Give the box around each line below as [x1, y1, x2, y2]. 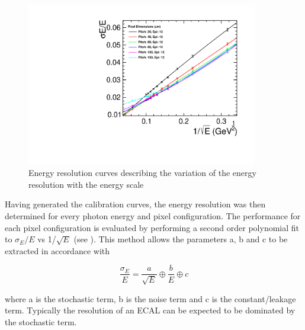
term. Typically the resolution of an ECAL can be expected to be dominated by [5, 304, 296, 316]
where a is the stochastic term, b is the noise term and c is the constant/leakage [5, 292, 296, 305]
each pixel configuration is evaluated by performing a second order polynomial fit [5, 221, 299, 233]
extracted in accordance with [5, 244, 110, 257]
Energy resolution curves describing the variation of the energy [28, 166, 256, 179]
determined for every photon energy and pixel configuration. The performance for [5, 210, 301, 222]
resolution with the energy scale [28, 178, 144, 190]
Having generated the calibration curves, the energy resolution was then [5, 198, 266, 210]
